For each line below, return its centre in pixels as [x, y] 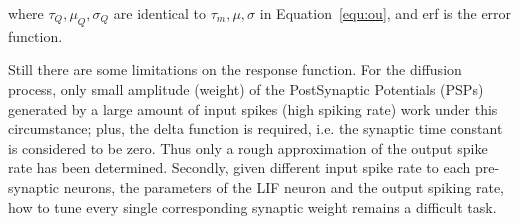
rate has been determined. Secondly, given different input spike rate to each [239, 167]
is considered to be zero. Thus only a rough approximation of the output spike [248, 147]
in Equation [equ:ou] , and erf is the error [385, 13]
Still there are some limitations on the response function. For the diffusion [235, 69]
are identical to [159, 13]
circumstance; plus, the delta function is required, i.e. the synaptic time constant [255, 128]
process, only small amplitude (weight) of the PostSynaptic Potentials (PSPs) [246, 88]
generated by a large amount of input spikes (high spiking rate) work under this [253, 108]
